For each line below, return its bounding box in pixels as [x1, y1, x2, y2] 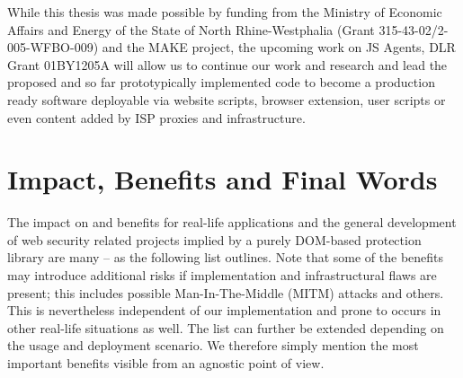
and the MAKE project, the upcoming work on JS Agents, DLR [102, 38, 456, 57]
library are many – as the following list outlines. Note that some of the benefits [7, 248, 444, 267]
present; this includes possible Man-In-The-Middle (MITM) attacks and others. [7, 283, 444, 302]
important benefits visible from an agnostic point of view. [7, 354, 325, 373]
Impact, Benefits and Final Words [7, 161, 438, 198]
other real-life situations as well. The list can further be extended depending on [7, 318, 444, 337]
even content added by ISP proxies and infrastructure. [7, 108, 306, 127]
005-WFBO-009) [7, 38, 99, 57]
